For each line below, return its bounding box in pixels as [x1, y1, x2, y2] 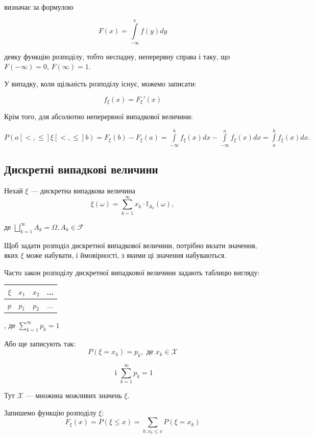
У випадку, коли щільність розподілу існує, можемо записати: [4, 78, 197, 89]
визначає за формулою [4, 2, 74, 12]
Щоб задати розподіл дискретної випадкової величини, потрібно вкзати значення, [4, 239, 257, 250]
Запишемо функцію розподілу [4, 407, 96, 418]
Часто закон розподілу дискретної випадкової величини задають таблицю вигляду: [4, 267, 260, 277]
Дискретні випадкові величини [4, 161, 158, 177]
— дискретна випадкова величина [31, 185, 135, 195]
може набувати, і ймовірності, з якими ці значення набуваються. [26, 250, 227, 260]
